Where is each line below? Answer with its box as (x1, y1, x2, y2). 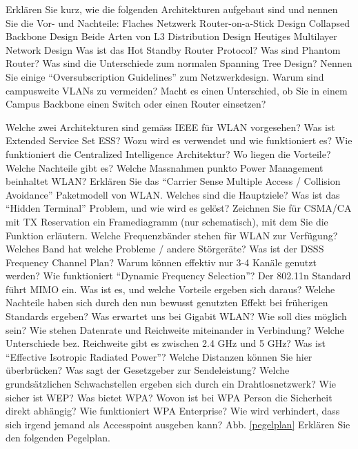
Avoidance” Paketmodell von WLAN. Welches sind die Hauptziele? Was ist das (6, 187, 340, 201)
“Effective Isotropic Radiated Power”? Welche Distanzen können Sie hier (6, 349, 312, 363)
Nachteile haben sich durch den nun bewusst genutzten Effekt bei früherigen (6, 295, 328, 310)
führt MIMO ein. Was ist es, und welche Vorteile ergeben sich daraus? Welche (6, 281, 335, 296)
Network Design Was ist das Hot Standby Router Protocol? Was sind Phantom (6, 42, 341, 57)
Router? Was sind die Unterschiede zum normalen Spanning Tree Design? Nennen (6, 56, 352, 70)
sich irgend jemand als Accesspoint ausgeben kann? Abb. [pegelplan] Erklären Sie (6, 417, 350, 431)
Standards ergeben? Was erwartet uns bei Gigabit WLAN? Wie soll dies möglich (6, 309, 347, 323)
